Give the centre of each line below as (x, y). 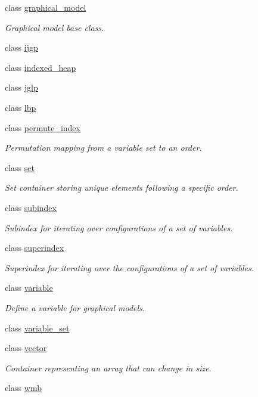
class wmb (23, 388)
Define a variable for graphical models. (75, 307)
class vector (26, 348)
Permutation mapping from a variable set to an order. (103, 148)
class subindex (31, 207)
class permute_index (43, 127)
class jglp (21, 87)
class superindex (35, 248)
